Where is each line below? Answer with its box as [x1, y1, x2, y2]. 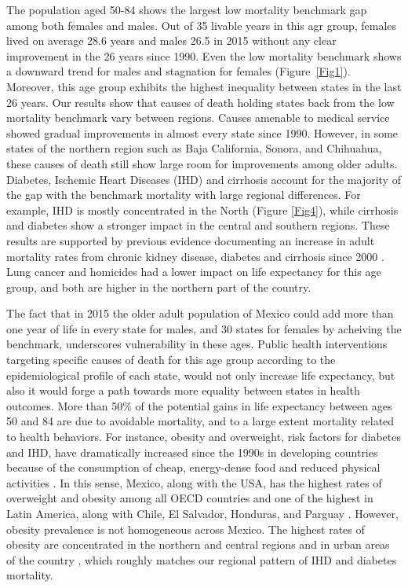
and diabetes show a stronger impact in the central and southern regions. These [6, 217, 390, 233]
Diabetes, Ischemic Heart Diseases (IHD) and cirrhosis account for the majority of [6, 171, 401, 187]
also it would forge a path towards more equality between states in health [6, 382, 360, 399]
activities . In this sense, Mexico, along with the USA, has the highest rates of [6, 474, 382, 491]
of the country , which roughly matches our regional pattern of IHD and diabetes [6, 551, 397, 568]
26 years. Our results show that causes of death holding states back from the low [6, 94, 395, 110]
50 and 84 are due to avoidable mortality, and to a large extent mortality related [6, 413, 395, 429]
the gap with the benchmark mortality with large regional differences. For [6, 186, 361, 203]
